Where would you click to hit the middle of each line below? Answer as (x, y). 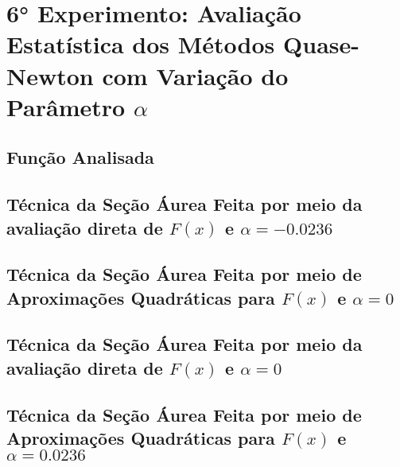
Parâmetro (66, 106)
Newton (50, 75)
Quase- (321, 44)
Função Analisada (80, 157)
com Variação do (195, 75)
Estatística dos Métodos (141, 44)
